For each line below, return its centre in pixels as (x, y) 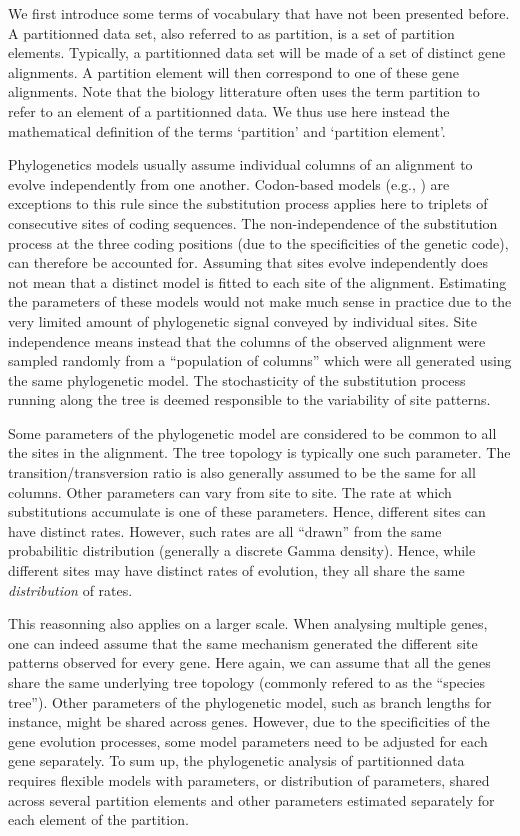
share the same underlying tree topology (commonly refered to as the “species (246, 682)
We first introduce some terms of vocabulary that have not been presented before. (259, 13)
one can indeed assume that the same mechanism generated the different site (243, 642)
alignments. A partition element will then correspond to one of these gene (234, 71)
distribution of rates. (70, 589)
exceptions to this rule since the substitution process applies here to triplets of (248, 203)
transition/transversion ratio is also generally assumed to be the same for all (242, 472)
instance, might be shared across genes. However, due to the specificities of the (249, 721)
